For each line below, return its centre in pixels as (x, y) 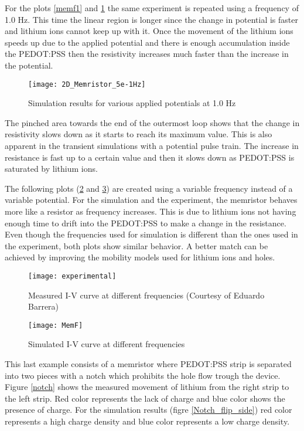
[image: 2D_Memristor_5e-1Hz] (87, 84)
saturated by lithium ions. (51, 169)
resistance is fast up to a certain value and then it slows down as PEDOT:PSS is (150, 157)
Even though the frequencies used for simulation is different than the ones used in (151, 234)
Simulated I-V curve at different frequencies (107, 344)
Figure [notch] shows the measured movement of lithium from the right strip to (147, 387)
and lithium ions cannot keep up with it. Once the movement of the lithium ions (149, 31)
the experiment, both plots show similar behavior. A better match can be (136, 245)
